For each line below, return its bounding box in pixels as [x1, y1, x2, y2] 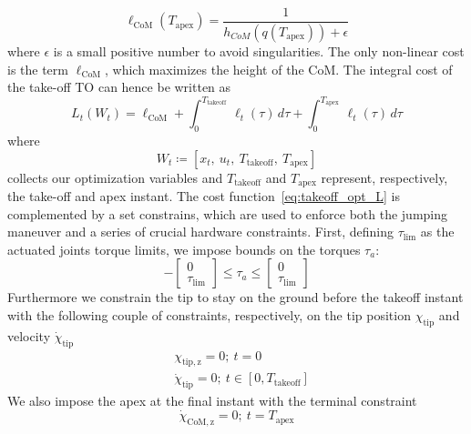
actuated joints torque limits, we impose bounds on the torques [7, 239, 361, 258]
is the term [7, 59, 68, 78]
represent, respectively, [321, 167, 448, 187]
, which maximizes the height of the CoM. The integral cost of [105, 59, 453, 78]
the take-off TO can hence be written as [7, 77, 231, 96]
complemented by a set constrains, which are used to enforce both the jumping [7, 204, 448, 223]
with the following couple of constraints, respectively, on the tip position [7, 306, 411, 324]
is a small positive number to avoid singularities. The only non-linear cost [53, 41, 465, 60]
